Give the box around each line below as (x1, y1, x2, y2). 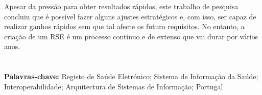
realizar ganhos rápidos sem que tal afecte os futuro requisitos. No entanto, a (4, 21, 245, 32)
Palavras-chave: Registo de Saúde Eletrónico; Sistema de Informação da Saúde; (4, 71, 258, 82)
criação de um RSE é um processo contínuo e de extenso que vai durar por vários (4, 31, 258, 41)
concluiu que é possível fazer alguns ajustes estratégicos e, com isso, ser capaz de (4, 11, 256, 21)
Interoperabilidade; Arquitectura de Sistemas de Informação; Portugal (4, 81, 223, 91)
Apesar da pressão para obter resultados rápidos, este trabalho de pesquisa (4, 1, 239, 11)
